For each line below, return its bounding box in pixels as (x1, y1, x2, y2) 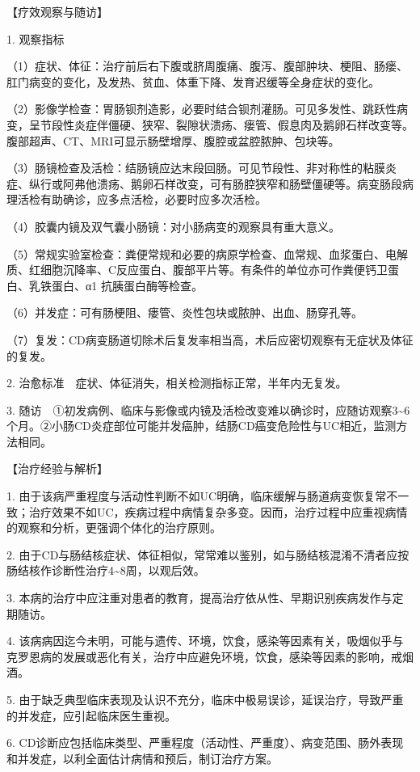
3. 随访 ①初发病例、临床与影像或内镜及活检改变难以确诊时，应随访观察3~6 (6, 401, 410, 418)
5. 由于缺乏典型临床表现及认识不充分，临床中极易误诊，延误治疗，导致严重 (6, 691, 404, 707)
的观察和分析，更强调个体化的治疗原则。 (6, 519, 221, 536)
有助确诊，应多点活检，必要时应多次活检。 (40, 191, 267, 208)
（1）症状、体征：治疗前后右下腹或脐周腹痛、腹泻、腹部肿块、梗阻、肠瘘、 (6, 57, 408, 74)
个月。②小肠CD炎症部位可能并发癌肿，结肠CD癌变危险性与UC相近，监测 (6, 417, 397, 434)
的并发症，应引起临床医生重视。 (6, 707, 176, 723)
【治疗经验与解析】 (6, 460, 108, 477)
